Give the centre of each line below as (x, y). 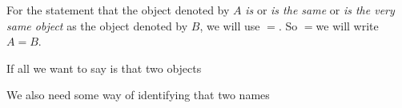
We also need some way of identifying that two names (138, 95)
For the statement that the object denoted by (118, 10)
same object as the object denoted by (97, 25)
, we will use (230, 25)
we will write (347, 25)
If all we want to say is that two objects (104, 68)
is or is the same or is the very (320, 10)
